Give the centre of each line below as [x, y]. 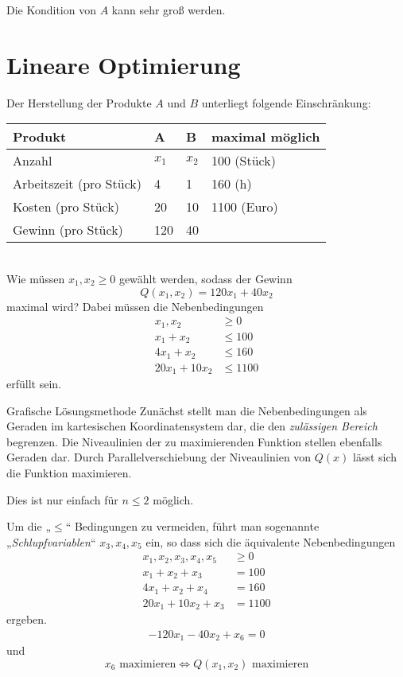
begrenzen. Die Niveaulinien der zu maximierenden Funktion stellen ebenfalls [194, 441]
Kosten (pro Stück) [66, 207]
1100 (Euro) [245, 207]
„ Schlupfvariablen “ [51, 541]
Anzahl [33, 161]
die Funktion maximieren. [69, 473]
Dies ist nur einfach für [62, 499]
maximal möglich [266, 137]
